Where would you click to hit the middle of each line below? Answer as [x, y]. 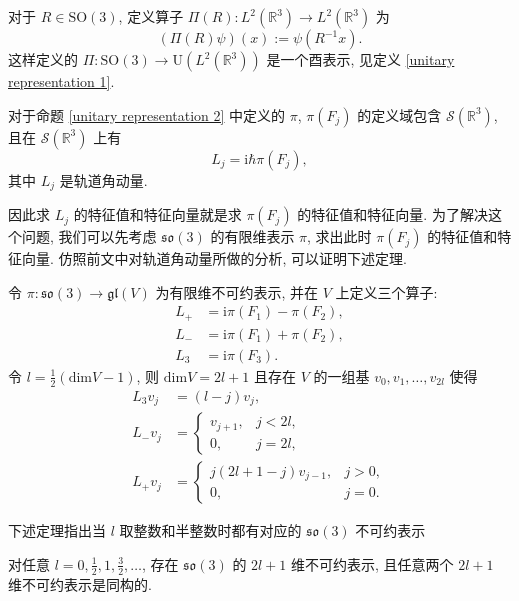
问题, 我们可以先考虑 [89, 236]
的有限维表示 [252, 236]
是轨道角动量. [103, 179]
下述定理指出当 [57, 530]
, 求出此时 [339, 236]
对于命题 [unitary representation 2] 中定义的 [147, 114]
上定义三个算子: [386, 291]
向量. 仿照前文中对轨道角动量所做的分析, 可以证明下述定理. [214, 258]
